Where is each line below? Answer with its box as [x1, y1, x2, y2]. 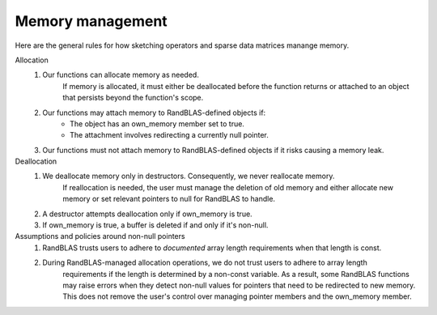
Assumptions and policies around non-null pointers [15, 232, 185, 241]
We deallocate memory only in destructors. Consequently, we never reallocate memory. [42, 171, 335, 181]
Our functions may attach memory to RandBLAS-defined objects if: [42, 108, 266, 117]
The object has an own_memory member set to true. [70, 118, 244, 129]
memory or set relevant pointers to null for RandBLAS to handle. [62, 194, 275, 204]
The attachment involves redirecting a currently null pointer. [70, 130, 269, 140]
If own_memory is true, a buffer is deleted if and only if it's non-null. [42, 220, 269, 230]
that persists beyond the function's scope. [62, 93, 204, 103]
